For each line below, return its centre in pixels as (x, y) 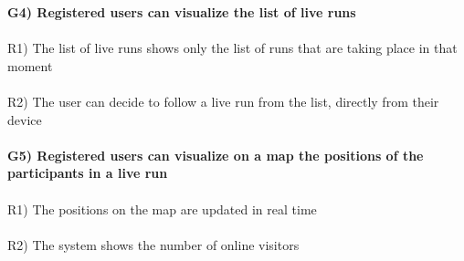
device (25, 119)
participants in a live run (88, 173)
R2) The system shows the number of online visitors (153, 244)
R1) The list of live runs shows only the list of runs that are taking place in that (232, 48)
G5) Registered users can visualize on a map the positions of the (216, 155)
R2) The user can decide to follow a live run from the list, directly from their (223, 101)
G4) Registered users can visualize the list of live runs (182, 12)
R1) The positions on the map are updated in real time (162, 209)
